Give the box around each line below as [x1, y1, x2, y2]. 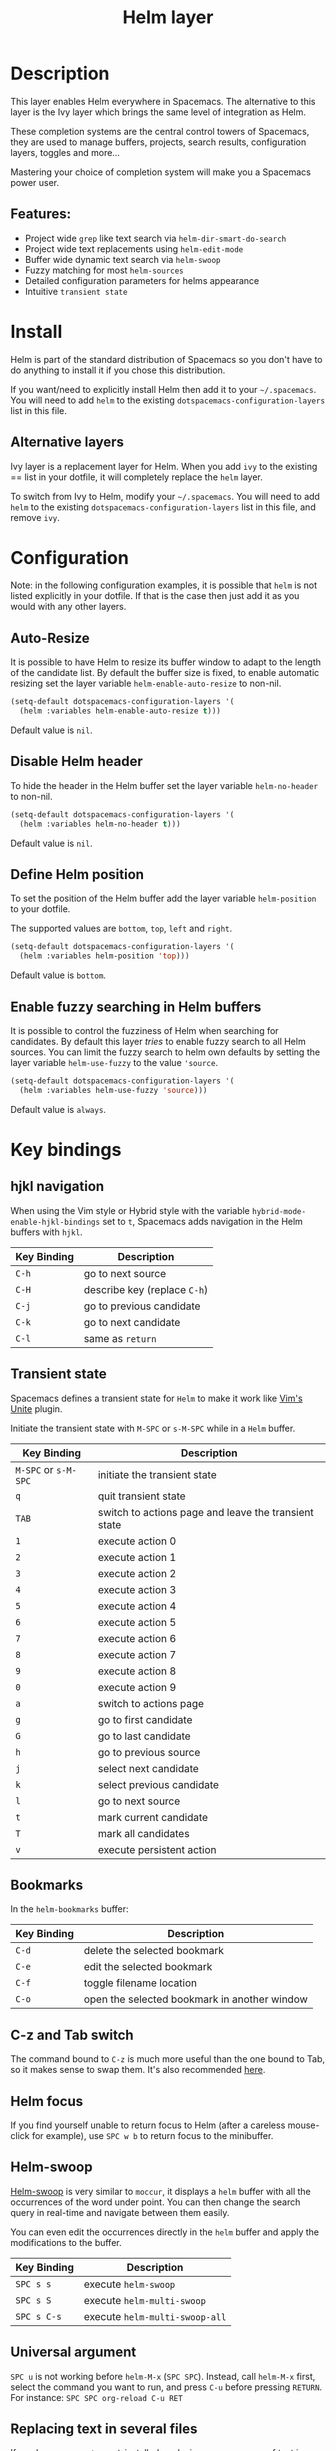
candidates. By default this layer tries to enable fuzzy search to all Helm [10, 1035, 307, 1047]
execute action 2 [97, 1566, 177, 1580]
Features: [10, 206, 72, 223]
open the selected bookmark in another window [83, 1992, 308, 2006]
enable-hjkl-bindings [10, 1217, 101, 1227]
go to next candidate [83, 1315, 181, 1329]
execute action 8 [97, 1664, 177, 1678]
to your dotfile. [10, 903, 71, 915]
